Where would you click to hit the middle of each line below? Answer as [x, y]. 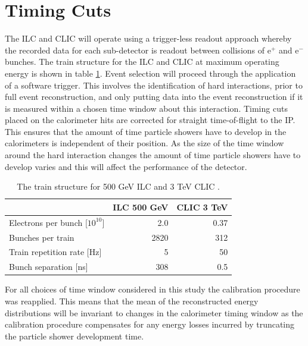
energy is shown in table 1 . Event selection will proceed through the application [150, 73]
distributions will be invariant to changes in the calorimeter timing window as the [154, 312]
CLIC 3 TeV [202, 207]
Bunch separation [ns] [49, 267]
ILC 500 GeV [141, 207]
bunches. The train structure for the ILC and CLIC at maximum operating [142, 62]
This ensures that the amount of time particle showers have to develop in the [146, 131]
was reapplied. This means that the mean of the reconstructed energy [132, 301]
